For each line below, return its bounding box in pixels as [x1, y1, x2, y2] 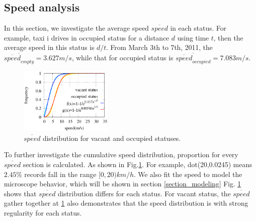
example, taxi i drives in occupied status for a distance [4, 32, 169, 43]
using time [177, 32, 209, 43]
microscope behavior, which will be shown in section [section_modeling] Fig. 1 [4, 178, 241, 189]
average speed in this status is [4, 42, 95, 52]
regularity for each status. [4, 208, 82, 218]
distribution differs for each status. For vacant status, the [58, 188, 231, 198]
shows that [4, 188, 37, 198]
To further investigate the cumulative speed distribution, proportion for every [4, 149, 239, 160]
